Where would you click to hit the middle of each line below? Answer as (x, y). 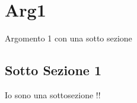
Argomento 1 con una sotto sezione (68, 38)
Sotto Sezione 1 (53, 70)
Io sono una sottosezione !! (53, 94)
